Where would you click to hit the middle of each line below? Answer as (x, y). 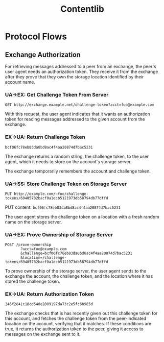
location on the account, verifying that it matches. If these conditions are (78, 324)
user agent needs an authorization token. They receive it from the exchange (82, 72)
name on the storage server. (34, 222)
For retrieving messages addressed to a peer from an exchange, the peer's (81, 66)
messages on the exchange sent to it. (43, 334)
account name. (20, 82)
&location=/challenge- (44, 258)
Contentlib (82, 9)
